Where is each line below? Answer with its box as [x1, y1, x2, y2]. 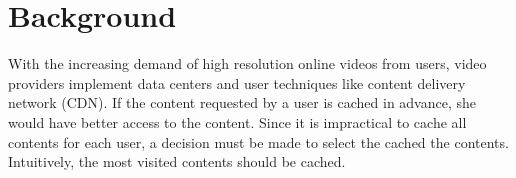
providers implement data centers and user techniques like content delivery [8, 72, 466, 93]
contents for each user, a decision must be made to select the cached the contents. [8, 131, 509, 152]
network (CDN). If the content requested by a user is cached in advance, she [8, 92, 477, 113]
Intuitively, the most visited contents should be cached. [8, 151, 346, 172]
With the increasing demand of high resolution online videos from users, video [8, 53, 487, 74]
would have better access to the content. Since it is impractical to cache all [8, 111, 467, 132]
